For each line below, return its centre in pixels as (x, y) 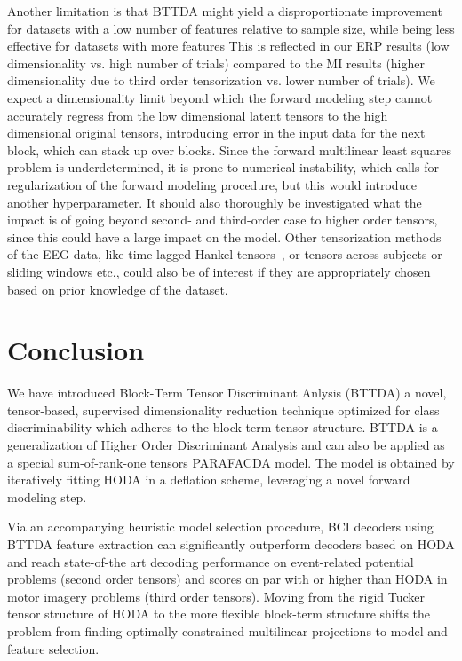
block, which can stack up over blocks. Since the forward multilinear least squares (229, 150)
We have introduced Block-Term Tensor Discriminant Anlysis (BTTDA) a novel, (227, 393)
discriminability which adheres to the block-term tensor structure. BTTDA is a (223, 427)
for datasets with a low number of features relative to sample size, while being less (231, 28)
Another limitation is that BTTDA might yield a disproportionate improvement (225, 11)
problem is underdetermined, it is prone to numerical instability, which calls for (223, 167)
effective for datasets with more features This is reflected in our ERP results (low (228, 46)
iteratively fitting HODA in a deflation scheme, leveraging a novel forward (209, 480)
